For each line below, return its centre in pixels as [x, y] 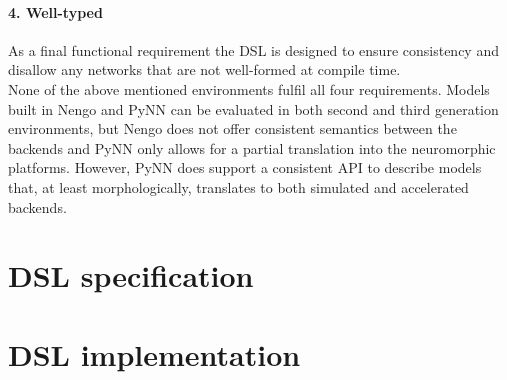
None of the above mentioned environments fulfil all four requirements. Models [249, 88]
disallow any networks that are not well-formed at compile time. [204, 69]
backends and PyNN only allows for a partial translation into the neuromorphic [252, 147]
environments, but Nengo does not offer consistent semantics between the [232, 128]
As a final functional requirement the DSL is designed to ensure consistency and [253, 49]
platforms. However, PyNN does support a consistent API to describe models [245, 167]
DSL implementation [154, 353]
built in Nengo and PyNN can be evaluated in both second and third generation [253, 108]
